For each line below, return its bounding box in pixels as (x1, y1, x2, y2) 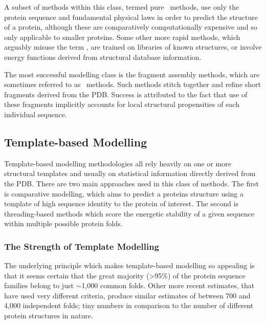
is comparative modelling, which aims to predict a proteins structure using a (4, 188, 244, 199)
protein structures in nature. (4, 310, 93, 321)
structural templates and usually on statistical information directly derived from (4, 168, 256, 179)
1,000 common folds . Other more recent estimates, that (81, 280, 255, 291)
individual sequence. (4, 109, 67, 119)
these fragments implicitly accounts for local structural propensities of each (4, 99, 239, 110)
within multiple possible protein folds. (4, 218, 123, 229)
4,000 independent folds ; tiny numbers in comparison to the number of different (4, 300, 254, 311)
